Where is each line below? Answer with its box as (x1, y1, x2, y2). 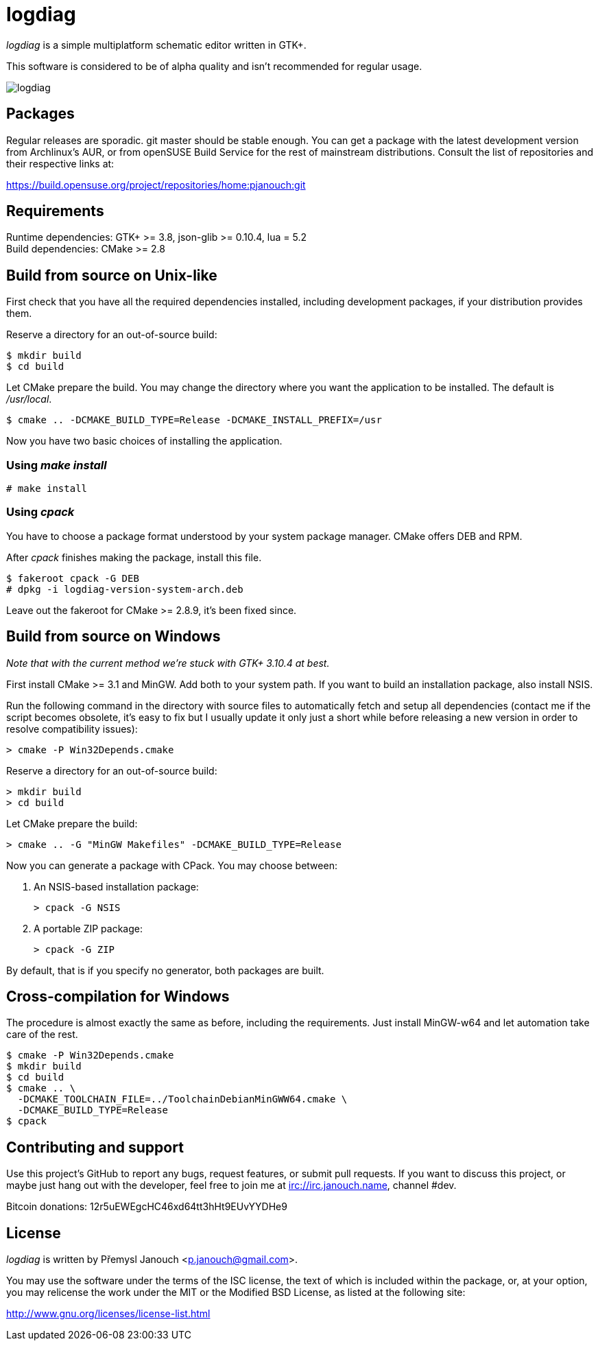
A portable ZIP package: (34, 922, 143, 934)
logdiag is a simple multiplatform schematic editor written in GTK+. (6, 38, 307, 51)
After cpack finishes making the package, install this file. (6, 551, 262, 563)
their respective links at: (6, 157, 115, 169)
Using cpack (6, 505, 75, 519)
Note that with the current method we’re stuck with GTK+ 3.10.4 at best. (6, 657, 330, 669)
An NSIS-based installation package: (34, 880, 199, 893)
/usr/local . (6, 393, 52, 405)
